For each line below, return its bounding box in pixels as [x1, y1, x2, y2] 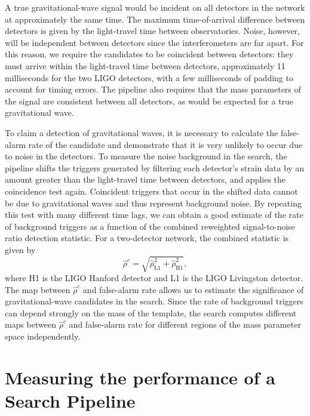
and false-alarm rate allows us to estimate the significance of [82, 283, 304, 295]
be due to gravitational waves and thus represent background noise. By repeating [5, 196, 302, 209]
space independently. [5, 329, 81, 342]
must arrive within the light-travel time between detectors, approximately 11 [5, 59, 286, 72]
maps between [5, 318, 57, 331]
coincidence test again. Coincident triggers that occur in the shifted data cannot [5, 184, 298, 197]
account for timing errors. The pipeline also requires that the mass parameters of [5, 83, 301, 95]
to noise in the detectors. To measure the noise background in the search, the [5, 150, 287, 162]
